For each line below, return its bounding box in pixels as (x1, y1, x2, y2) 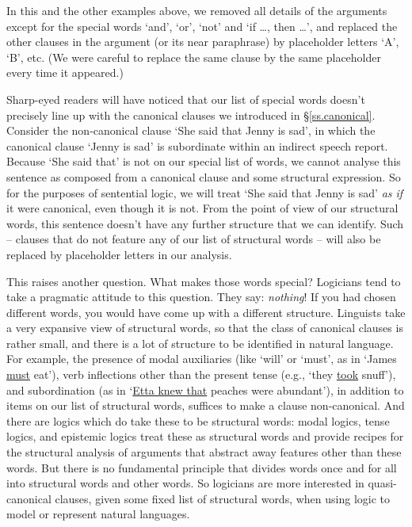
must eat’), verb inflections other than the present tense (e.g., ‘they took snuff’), (6, 366, 396, 383)
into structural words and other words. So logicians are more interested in (6, 475, 364, 491)
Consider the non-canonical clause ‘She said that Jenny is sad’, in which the (6, 122, 376, 139)
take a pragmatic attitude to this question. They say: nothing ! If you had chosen (6, 288, 396, 305)
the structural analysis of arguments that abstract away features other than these (6, 444, 402, 460)
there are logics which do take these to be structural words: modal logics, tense (6, 412, 390, 429)
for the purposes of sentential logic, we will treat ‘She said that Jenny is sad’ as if (6, 184, 403, 200)
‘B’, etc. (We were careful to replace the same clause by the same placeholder (6, 48, 381, 65)
